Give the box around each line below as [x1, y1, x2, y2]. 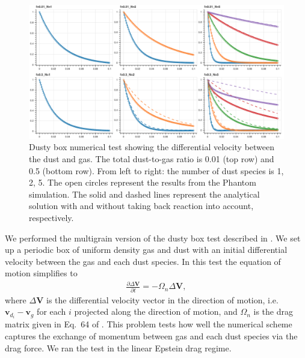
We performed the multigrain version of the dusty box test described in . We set [5, 231, 301, 244]
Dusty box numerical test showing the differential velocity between [29, 141, 275, 153]
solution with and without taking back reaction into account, [29, 199, 254, 212]
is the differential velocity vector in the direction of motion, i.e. [46, 293, 279, 306]
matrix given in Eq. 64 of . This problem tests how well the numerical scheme [5, 318, 292, 330]
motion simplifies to [5, 267, 78, 279]
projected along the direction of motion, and [74, 305, 238, 318]
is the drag [253, 305, 293, 318]
